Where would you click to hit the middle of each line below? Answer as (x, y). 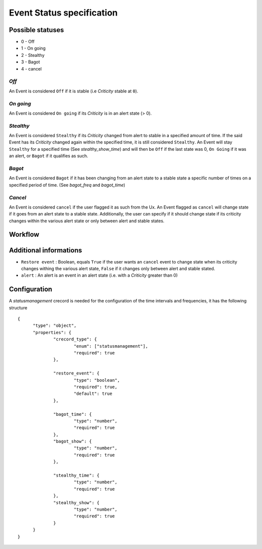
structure (18, 308)
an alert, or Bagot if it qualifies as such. (49, 156)
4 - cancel (32, 69)
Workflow (24, 235)
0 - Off (28, 42)
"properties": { (52, 332)
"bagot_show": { (73, 442)
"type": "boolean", (97, 380)
